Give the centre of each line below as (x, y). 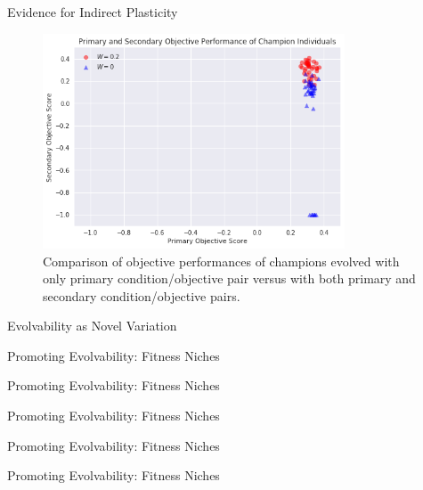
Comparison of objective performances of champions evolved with (221, 261)
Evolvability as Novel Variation (92, 326)
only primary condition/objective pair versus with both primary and (229, 278)
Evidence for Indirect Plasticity (93, 12)
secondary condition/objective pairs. (142, 295)
